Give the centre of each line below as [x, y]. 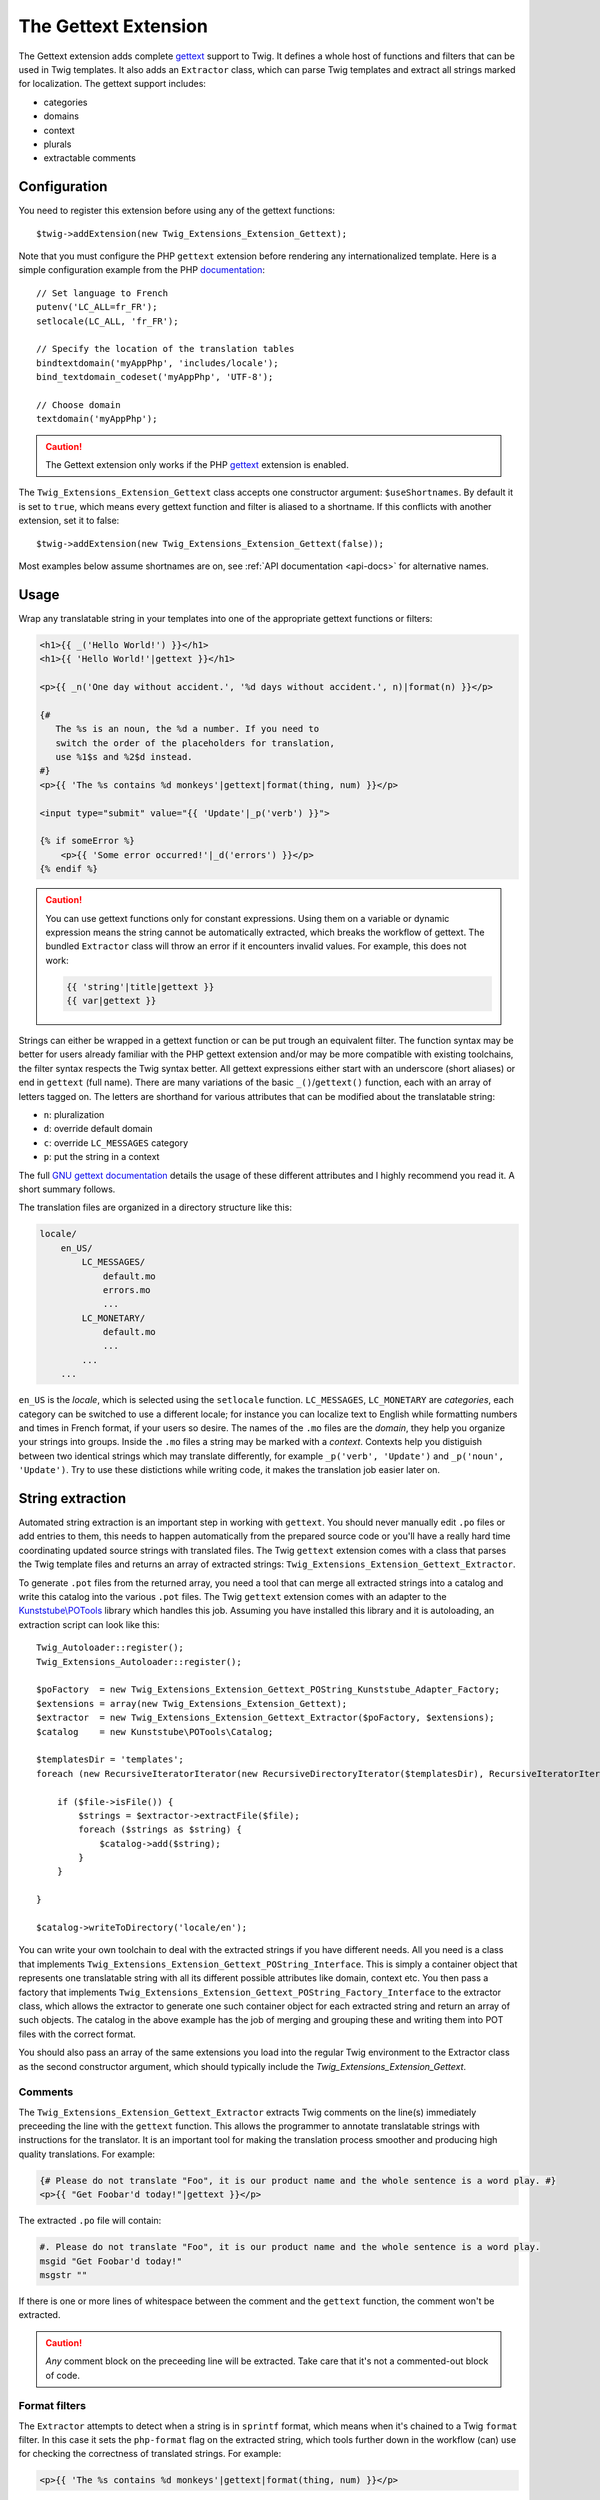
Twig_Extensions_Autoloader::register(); [139, 1661]
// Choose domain [78, 404]
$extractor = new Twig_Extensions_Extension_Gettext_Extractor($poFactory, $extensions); [265, 1718]
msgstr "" [63, 2274]
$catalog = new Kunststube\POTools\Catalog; [155, 1731]
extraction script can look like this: [89, 1624]
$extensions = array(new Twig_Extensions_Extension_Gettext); [192, 1703]
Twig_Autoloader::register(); [110, 1648]
